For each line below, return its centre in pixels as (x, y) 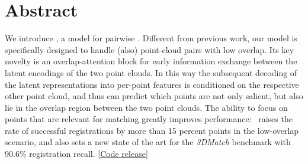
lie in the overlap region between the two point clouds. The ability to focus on (146, 107)
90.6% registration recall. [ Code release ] (76, 154)
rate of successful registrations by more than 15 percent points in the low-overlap (152, 130)
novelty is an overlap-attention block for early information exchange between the (151, 61)
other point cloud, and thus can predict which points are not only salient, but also (154, 96)
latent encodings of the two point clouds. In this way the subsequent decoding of (151, 72)
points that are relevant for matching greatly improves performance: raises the (149, 119)
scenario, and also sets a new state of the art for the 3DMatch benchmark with (148, 142)
